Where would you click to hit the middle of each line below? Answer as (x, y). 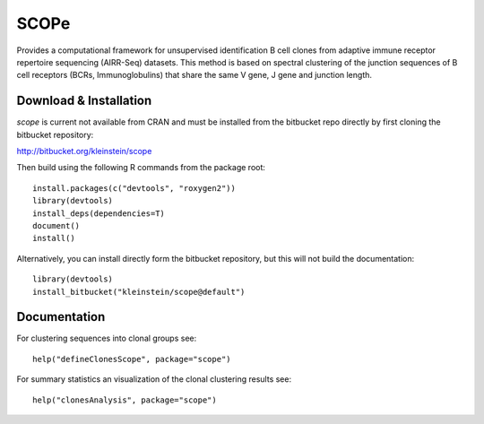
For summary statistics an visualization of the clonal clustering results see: (154, 379)
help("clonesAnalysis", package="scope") (125, 400)
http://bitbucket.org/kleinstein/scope (84, 151)
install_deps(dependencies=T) (99, 213)
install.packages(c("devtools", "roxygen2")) (134, 188)
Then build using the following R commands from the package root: (141, 168)
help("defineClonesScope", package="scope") (132, 359)
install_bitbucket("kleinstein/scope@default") (139, 292)
